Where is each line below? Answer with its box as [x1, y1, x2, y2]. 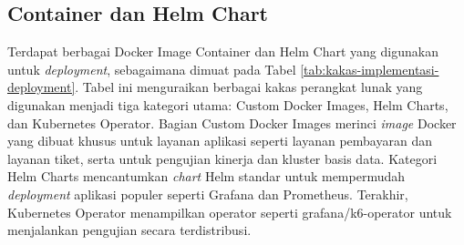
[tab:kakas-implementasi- [300, 59, 439, 78]
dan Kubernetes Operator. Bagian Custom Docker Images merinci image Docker [7, 113, 457, 132]
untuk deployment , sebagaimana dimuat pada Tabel [7, 59, 296, 78]
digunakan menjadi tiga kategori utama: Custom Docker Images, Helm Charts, [7, 95, 449, 114]
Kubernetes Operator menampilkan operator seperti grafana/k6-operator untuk [7, 202, 452, 221]
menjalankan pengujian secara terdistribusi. [7, 220, 252, 240]
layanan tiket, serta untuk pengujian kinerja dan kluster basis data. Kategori [7, 148, 438, 168]
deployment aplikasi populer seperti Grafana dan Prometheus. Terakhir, [7, 184, 408, 203]
